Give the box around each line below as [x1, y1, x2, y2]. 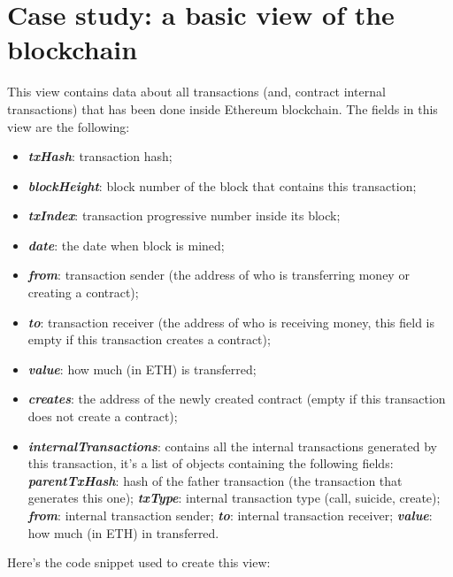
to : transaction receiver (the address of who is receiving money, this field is [27, 312, 434, 331]
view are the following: [7, 117, 130, 135]
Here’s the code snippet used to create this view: [7, 553, 271, 572]
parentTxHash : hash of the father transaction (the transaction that [27, 471, 403, 489]
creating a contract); [27, 283, 139, 302]
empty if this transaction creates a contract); [27, 330, 271, 349]
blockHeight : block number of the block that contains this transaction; [27, 176, 417, 195]
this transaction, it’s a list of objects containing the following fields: [27, 454, 394, 473]
